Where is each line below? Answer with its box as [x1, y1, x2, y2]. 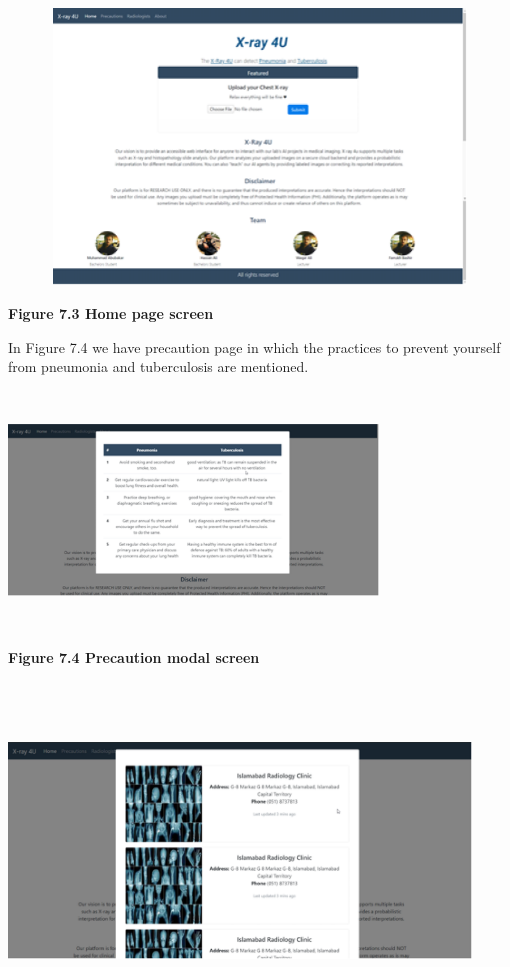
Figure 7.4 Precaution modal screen [8, 647, 260, 668]
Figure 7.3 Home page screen [8, 303, 214, 324]
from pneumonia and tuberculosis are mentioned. [8, 356, 309, 377]
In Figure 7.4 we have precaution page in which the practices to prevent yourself [8, 336, 501, 357]
